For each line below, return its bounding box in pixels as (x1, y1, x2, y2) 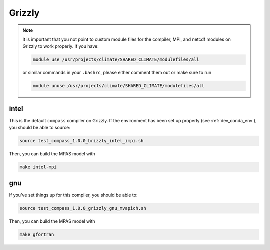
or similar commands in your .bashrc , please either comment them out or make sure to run (22, 70, 212, 76)
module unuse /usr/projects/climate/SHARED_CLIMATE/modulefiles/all (33, 83, 205, 89)
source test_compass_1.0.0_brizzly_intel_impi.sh (19, 138, 144, 144)
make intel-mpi (19, 164, 57, 170)
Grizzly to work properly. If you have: (22, 43, 99, 49)
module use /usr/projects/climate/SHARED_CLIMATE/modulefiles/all (33, 57, 199, 62)
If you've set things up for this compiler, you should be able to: (9, 192, 138, 198)
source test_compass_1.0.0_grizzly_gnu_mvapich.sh (19, 205, 147, 211)
